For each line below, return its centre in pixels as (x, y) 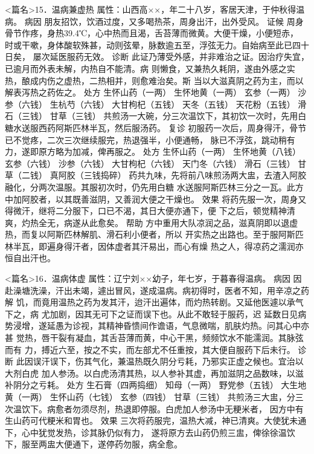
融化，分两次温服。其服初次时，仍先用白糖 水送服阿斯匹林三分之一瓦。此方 (154, 186)
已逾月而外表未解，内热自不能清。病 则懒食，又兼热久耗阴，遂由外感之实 (150, 68)
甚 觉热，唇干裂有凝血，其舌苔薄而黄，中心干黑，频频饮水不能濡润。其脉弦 (154, 338)
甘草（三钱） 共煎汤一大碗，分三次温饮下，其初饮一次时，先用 (174, 116)
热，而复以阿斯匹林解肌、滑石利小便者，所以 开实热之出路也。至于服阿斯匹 (154, 234)
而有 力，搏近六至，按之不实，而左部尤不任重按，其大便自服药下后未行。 (150, 349)
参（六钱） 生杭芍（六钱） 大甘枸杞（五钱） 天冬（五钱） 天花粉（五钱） (150, 104)
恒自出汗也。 (30, 258)
